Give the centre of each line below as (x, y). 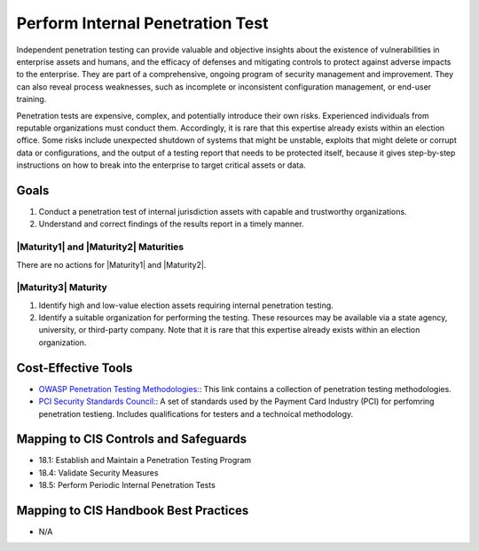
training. (31, 99)
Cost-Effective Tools (75, 368)
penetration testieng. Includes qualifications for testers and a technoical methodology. (196, 413)
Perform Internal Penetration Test (142, 23)
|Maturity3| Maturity (62, 287)
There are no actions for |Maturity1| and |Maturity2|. (111, 264)
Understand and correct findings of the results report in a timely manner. (171, 224)
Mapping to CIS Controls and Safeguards (132, 439)
